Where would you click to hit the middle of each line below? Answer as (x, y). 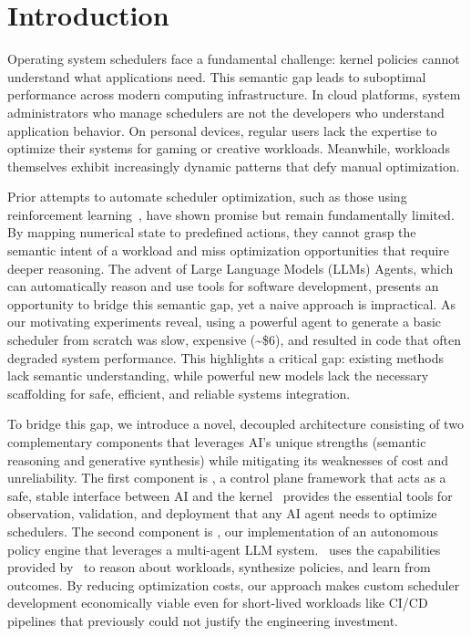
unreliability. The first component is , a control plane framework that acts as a (227, 478)
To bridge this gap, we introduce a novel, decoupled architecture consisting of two (235, 424)
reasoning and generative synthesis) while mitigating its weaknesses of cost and (228, 459)
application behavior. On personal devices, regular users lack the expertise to (222, 130)
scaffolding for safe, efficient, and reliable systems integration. (179, 393)
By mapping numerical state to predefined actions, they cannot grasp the (212, 232)
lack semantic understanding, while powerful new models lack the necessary (218, 375)
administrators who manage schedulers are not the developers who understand (226, 112)
